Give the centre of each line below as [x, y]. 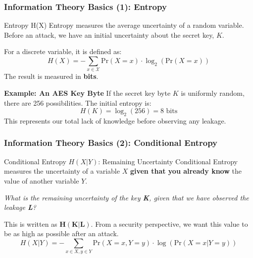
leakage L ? [20, 207]
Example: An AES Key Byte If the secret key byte [87, 93]
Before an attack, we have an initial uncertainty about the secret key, [109, 34]
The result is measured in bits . [51, 76]
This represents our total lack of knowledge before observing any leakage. [115, 120]
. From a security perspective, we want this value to [169, 224]
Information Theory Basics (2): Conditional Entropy [111, 143]
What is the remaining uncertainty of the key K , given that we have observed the [126, 197]
